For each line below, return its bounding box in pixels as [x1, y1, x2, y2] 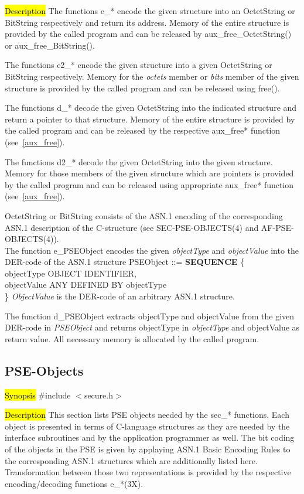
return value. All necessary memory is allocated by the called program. [5, 332, 259, 345]
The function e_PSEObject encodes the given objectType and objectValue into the [5, 244, 299, 256]
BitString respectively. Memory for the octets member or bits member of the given [5, 70, 299, 82]
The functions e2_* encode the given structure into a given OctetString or [5, 59, 272, 71]
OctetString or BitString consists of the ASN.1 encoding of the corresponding [5, 209, 283, 222]
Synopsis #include [5, 389, 71, 401]
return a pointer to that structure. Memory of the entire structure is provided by [5, 113, 295, 125]
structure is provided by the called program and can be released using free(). [5, 81, 280, 94]
